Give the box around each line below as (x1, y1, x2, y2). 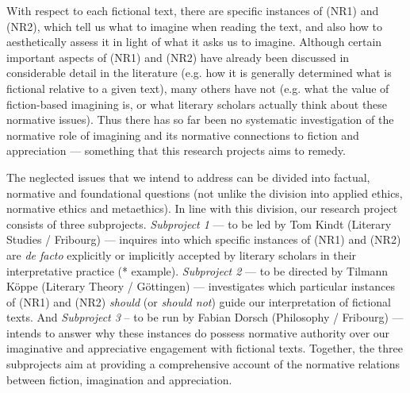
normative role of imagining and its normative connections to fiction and (6, 126, 359, 143)
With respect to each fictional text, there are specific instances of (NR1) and (6, 2, 379, 18)
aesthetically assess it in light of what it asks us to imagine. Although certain (6, 33, 382, 50)
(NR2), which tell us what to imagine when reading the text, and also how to (6, 17, 383, 34)
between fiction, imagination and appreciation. (6, 371, 232, 387)
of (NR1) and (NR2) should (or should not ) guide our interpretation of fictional (6, 293, 391, 310)
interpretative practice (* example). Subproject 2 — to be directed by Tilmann (6, 262, 389, 279)
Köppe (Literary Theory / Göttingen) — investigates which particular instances (6, 278, 396, 295)
